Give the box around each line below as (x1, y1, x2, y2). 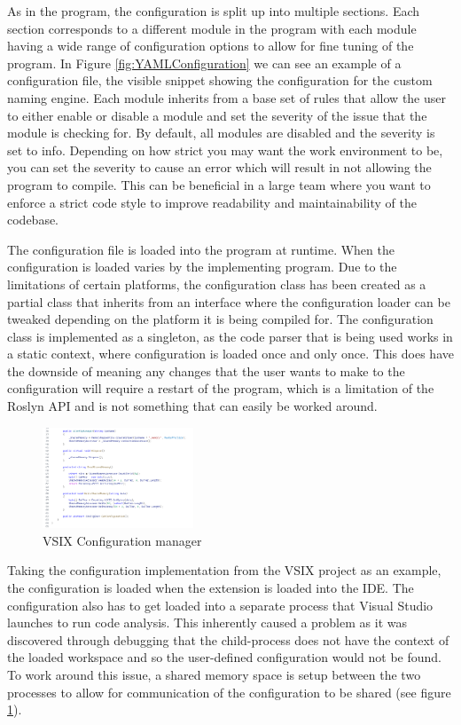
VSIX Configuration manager (43, 531, 202, 549)
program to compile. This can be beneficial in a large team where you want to (7, 175, 431, 193)
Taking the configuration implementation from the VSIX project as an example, (7, 561, 441, 579)
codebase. (7, 210, 59, 229)
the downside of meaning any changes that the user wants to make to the (7, 361, 405, 380)
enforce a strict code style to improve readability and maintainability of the (7, 193, 417, 211)
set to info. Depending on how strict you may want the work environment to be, (7, 140, 443, 159)
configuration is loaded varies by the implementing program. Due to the (7, 257, 397, 276)
